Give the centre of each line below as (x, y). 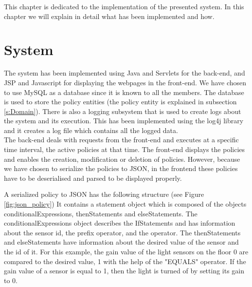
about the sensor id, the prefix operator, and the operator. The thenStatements (122, 232)
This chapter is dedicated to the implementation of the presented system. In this (124, 6)
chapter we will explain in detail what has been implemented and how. (109, 16)
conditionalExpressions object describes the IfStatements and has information (120, 223)
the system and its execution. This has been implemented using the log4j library (124, 121)
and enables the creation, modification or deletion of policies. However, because (122, 159)
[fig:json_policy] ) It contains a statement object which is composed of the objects (125, 204)
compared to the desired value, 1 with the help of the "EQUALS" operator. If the (125, 261)
